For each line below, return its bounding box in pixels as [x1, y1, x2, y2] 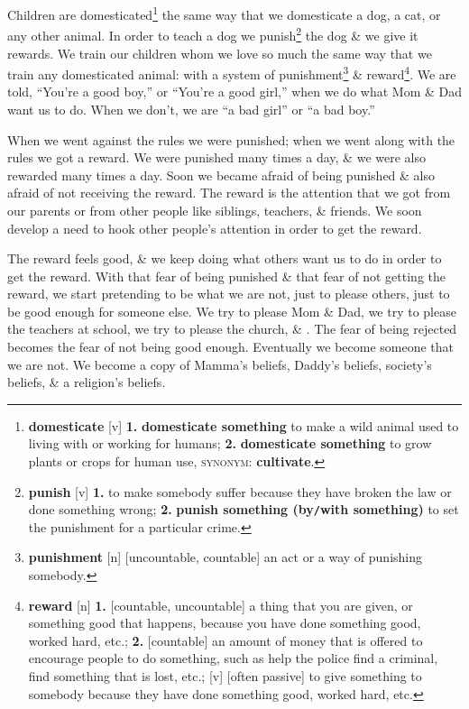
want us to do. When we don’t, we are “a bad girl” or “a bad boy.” [7, 99, 375, 118]
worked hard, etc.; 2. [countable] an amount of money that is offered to [28, 631, 423, 649]
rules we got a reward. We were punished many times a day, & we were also [7, 148, 426, 167]
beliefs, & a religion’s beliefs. [7, 373, 166, 391]
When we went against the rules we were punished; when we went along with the [7, 130, 455, 149]
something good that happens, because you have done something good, [28, 613, 421, 632]
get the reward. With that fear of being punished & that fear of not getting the [7, 266, 446, 285]
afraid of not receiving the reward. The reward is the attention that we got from [7, 183, 451, 202]
